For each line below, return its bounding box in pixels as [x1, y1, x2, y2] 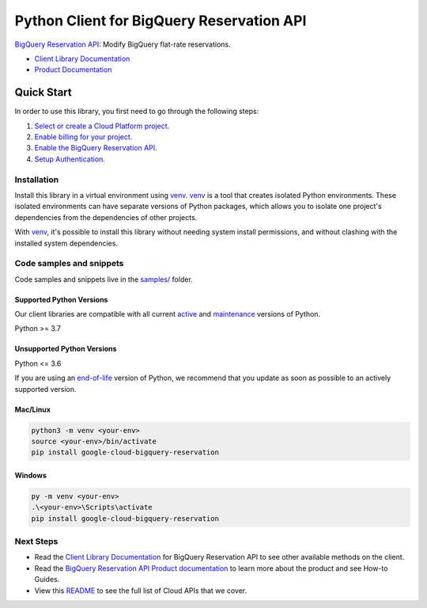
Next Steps [14, 536, 59, 547]
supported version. [14, 384, 77, 393]
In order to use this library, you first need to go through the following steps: [14, 107, 259, 116]
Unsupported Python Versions [14, 344, 117, 354]
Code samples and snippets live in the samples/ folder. [14, 274, 193, 284]
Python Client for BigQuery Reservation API [14, 12, 307, 29]
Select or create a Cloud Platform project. [34, 121, 170, 131]
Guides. [34, 575, 60, 584]
